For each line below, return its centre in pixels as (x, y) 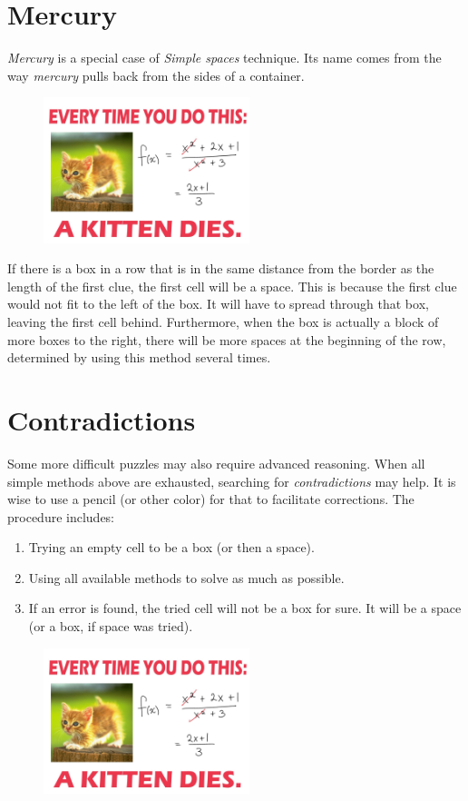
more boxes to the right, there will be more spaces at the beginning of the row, (227, 339)
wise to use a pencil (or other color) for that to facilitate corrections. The (211, 499)
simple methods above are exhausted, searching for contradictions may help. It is (232, 481)
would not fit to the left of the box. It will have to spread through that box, (218, 304)
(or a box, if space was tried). (111, 626)
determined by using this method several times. (139, 357)
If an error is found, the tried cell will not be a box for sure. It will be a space (245, 608)
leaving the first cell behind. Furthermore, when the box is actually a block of (223, 322)
